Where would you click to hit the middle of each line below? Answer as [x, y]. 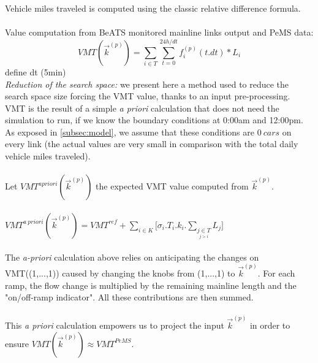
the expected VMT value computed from [172, 186]
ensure [17, 343]
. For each [276, 273]
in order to [270, 325]
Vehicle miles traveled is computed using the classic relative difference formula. [153, 8]
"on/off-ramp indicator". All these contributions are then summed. [129, 297]
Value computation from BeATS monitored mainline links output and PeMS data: [159, 32]
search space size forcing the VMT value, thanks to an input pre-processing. [148, 96]
